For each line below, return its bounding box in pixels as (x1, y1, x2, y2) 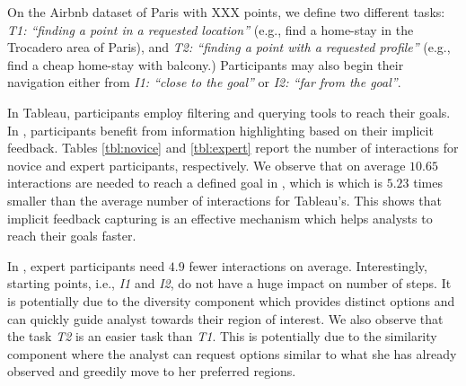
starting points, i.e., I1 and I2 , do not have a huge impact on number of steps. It (7, 274, 452, 293)
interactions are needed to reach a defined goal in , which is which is (7, 173, 382, 192)
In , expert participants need (7, 256, 165, 275)
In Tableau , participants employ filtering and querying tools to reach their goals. (7, 102, 451, 121)
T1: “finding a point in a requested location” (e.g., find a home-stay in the (7, 20, 414, 39)
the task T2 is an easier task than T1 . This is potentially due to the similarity (7, 327, 437, 346)
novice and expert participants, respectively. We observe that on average (7, 155, 406, 174)
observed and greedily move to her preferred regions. (7, 362, 296, 381)
